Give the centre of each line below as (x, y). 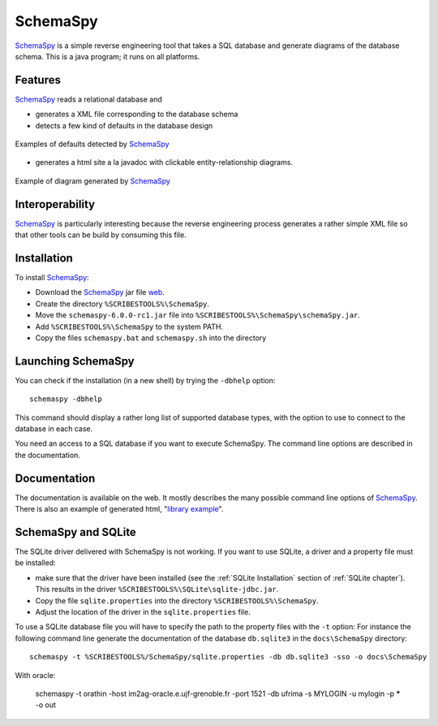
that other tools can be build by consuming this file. (101, 235)
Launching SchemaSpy (75, 361)
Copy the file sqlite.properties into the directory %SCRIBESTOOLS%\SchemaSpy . (177, 600)
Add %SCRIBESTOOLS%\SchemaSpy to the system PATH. (129, 326)
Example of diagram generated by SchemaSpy (92, 181)
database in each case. (54, 429)
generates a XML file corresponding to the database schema (137, 115)
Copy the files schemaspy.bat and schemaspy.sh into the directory (151, 338)
